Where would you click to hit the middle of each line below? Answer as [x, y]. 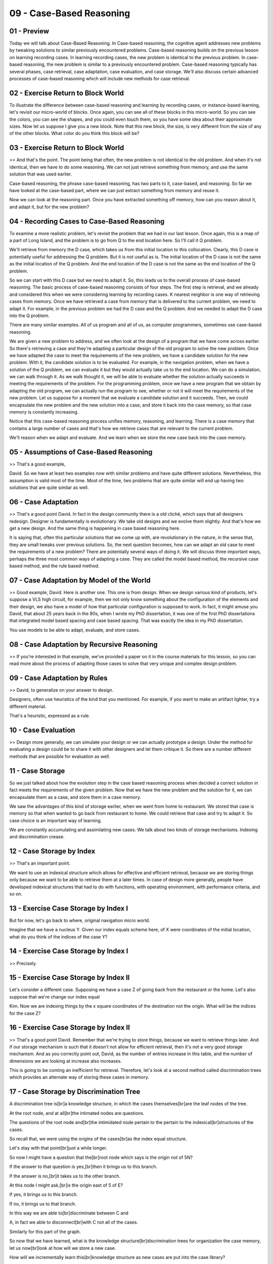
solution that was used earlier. [41, 174]
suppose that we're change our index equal [55, 997]
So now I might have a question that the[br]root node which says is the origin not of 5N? [101, 1157]
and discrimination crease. [37, 837]
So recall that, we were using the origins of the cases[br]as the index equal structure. [98, 1139]
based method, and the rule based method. [54, 566]
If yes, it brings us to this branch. [43, 1194]
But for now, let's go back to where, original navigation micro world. [80, 920]
